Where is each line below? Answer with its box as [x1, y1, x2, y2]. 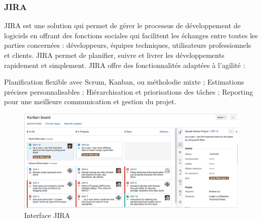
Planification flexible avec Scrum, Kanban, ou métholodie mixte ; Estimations [4, 77, 244, 87]
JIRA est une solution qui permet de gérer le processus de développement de [4, 20, 241, 31]
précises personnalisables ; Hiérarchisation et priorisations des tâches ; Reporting [4, 86, 253, 97]
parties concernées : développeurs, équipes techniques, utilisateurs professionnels [4, 40, 251, 50]
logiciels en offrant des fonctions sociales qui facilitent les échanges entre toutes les [4, 30, 258, 40]
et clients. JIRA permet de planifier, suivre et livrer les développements [4, 50, 225, 60]
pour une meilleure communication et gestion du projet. [4, 96, 176, 107]
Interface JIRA [24, 209, 71, 220]
